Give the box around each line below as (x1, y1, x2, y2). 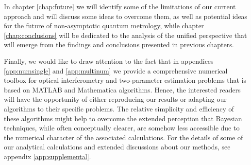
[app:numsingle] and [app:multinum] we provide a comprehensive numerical (4, 65, 228, 75)
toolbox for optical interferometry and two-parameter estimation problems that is (4, 75, 247, 85)
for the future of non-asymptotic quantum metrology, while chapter (4, 20, 204, 31)
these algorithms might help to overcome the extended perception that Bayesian (4, 113, 242, 123)
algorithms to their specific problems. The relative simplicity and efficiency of (4, 103, 234, 113)
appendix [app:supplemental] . (4, 151, 91, 161)
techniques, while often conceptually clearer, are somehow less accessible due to (4, 123, 240, 133)
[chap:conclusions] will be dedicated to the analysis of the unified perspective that (4, 30, 247, 40)
